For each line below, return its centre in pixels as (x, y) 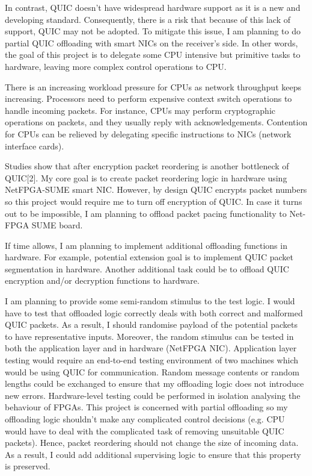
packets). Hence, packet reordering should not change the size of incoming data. (152, 443)
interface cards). (35, 146)
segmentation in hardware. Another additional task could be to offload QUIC (147, 268)
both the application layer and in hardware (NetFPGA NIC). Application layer (151, 348)
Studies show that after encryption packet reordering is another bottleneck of (147, 166)
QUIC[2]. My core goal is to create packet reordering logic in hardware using (146, 177)
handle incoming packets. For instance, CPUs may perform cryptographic (140, 110)
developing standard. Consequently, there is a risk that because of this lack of (148, 19)
